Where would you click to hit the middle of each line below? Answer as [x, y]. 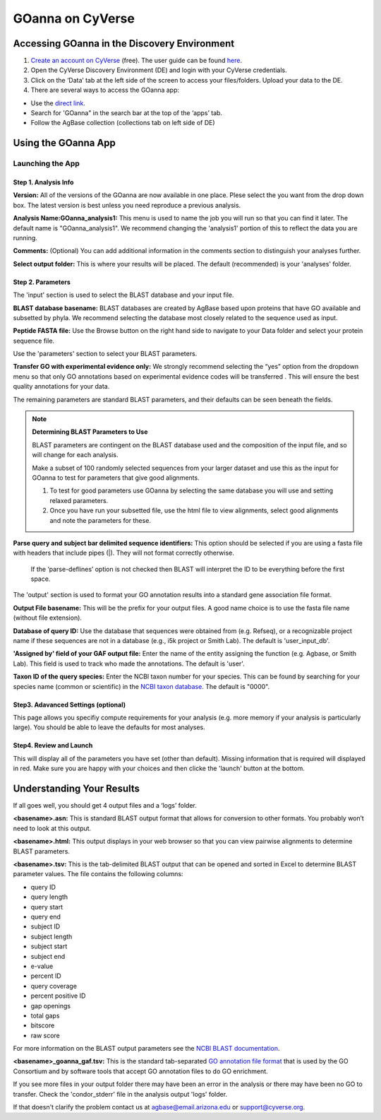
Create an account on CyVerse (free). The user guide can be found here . [137, 61]
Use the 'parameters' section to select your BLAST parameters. [105, 354]
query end [46, 916]
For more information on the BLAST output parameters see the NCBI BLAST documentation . [146, 1049]
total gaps [45, 1015]
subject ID [46, 926]
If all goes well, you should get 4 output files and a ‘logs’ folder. [105, 806]
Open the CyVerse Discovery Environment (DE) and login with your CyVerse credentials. [159, 70]
